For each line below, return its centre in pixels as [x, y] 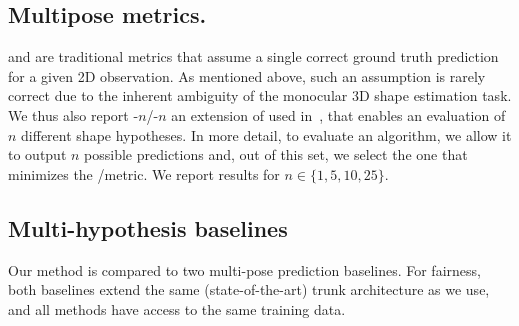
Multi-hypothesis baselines [148, 227]
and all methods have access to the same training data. [177, 308]
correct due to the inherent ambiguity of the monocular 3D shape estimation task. [260, 95]
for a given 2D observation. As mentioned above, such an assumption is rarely [247, 75]
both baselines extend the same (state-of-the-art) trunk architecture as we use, [249, 289]
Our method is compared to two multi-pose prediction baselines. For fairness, [244, 269]
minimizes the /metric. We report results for [144, 173]
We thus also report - [73, 114]
